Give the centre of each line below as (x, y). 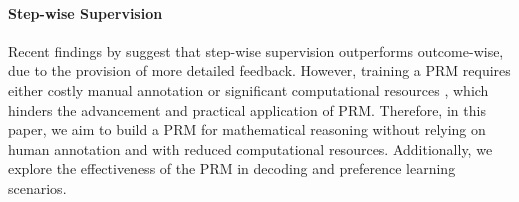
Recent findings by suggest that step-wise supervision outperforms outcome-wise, (256, 50)
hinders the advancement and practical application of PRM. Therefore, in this (247, 109)
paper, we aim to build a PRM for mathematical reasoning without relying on (247, 129)
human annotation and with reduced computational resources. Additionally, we (250, 148)
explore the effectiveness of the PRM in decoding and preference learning (232, 168)
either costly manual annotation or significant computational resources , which (248, 89)
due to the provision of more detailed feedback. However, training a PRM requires (259, 70)
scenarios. (37, 187)
